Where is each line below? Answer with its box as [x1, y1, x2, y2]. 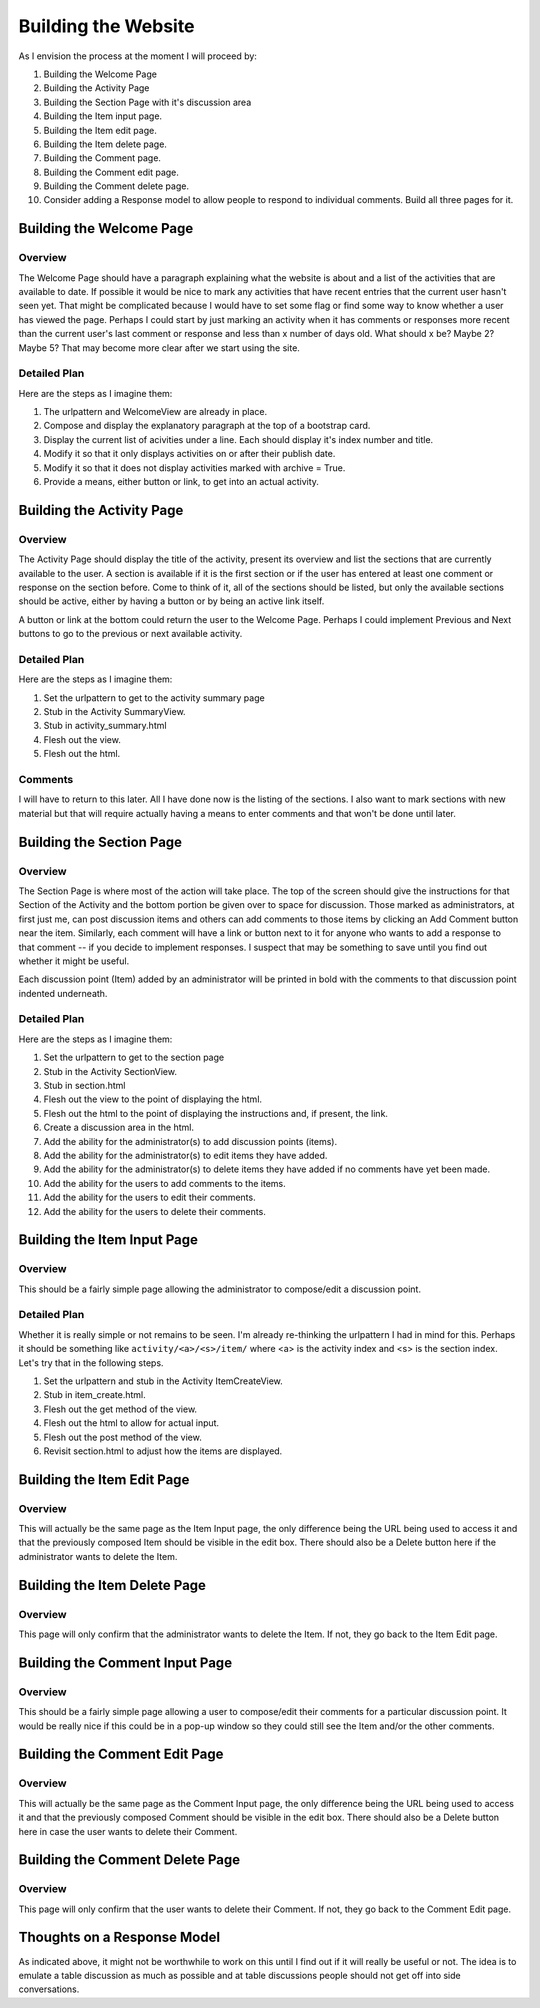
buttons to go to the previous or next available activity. [18, 628, 243, 640]
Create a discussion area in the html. [43, 1121, 195, 1134]
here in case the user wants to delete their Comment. [18, 1825, 238, 1837]
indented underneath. [18, 987, 108, 999]
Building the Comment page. [43, 152, 162, 164]
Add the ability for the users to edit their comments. [43, 1191, 256, 1204]
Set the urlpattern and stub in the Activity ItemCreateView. [43, 1375, 284, 1387]
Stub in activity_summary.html [43, 720, 167, 732]
